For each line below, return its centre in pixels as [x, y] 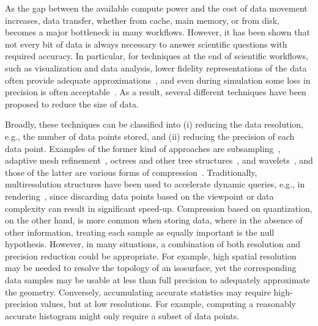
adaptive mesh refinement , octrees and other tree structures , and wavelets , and [159, 160]
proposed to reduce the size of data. [72, 103]
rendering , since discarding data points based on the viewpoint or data [139, 196]
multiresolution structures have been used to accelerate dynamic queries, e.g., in [155, 184]
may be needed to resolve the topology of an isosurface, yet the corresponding [151, 268]
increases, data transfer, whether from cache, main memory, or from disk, [142, 20]
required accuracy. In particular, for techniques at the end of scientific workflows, [157, 56]
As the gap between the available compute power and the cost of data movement [156, 8]
